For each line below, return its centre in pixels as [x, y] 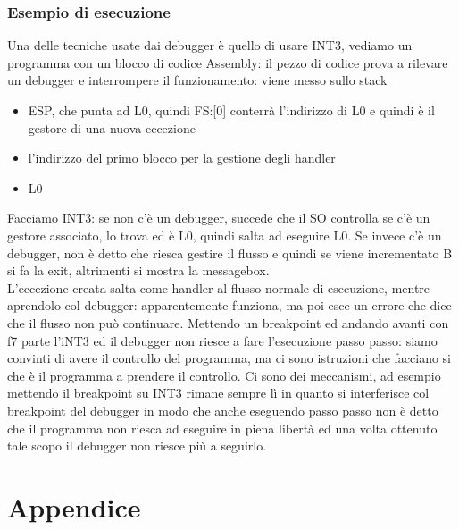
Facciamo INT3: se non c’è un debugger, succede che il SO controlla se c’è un [219, 218]
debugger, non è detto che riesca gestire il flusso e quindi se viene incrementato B [230, 252]
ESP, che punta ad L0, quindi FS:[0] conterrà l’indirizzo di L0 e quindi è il [231, 110]
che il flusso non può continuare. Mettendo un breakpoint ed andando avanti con [228, 322]
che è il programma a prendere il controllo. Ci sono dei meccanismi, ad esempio [224, 375]
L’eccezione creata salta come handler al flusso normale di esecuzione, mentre [219, 287]
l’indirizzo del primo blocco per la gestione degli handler [182, 158]
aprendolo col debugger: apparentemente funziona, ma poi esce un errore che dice [229, 305]
